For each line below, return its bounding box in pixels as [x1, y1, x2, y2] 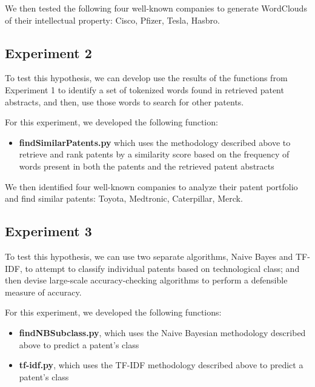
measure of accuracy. [5, 285, 82, 298]
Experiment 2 [5, 43, 92, 62]
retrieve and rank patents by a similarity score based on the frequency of [19, 148, 290, 160]
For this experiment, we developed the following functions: [5, 306, 222, 319]
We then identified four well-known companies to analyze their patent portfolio [5, 180, 298, 193]
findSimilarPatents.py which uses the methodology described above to [19, 136, 291, 148]
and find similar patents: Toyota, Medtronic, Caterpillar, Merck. [5, 192, 243, 205]
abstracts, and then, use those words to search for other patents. [5, 95, 244, 108]
